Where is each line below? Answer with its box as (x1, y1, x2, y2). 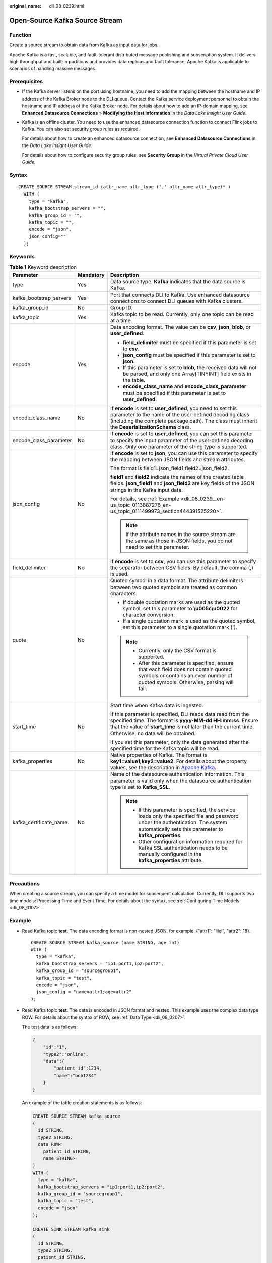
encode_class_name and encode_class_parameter (122, 383, 247, 390)
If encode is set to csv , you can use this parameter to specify (110, 558, 256, 565)
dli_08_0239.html (49, 3, 85, 9)
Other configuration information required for (138, 838, 243, 845)
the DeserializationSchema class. (110, 423, 191, 430)
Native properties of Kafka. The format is (110, 751, 208, 758)
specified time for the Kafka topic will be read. (110, 745, 220, 752)
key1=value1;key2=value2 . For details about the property (110, 758, 247, 765)
